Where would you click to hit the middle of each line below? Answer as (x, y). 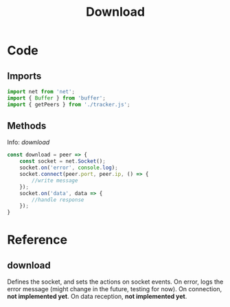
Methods (27, 126)
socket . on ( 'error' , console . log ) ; (69, 168)
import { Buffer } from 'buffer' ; (57, 98)
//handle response (58, 200)
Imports (24, 76)
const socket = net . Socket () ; (63, 161)
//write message (55, 180)
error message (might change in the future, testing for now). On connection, (115, 289)
